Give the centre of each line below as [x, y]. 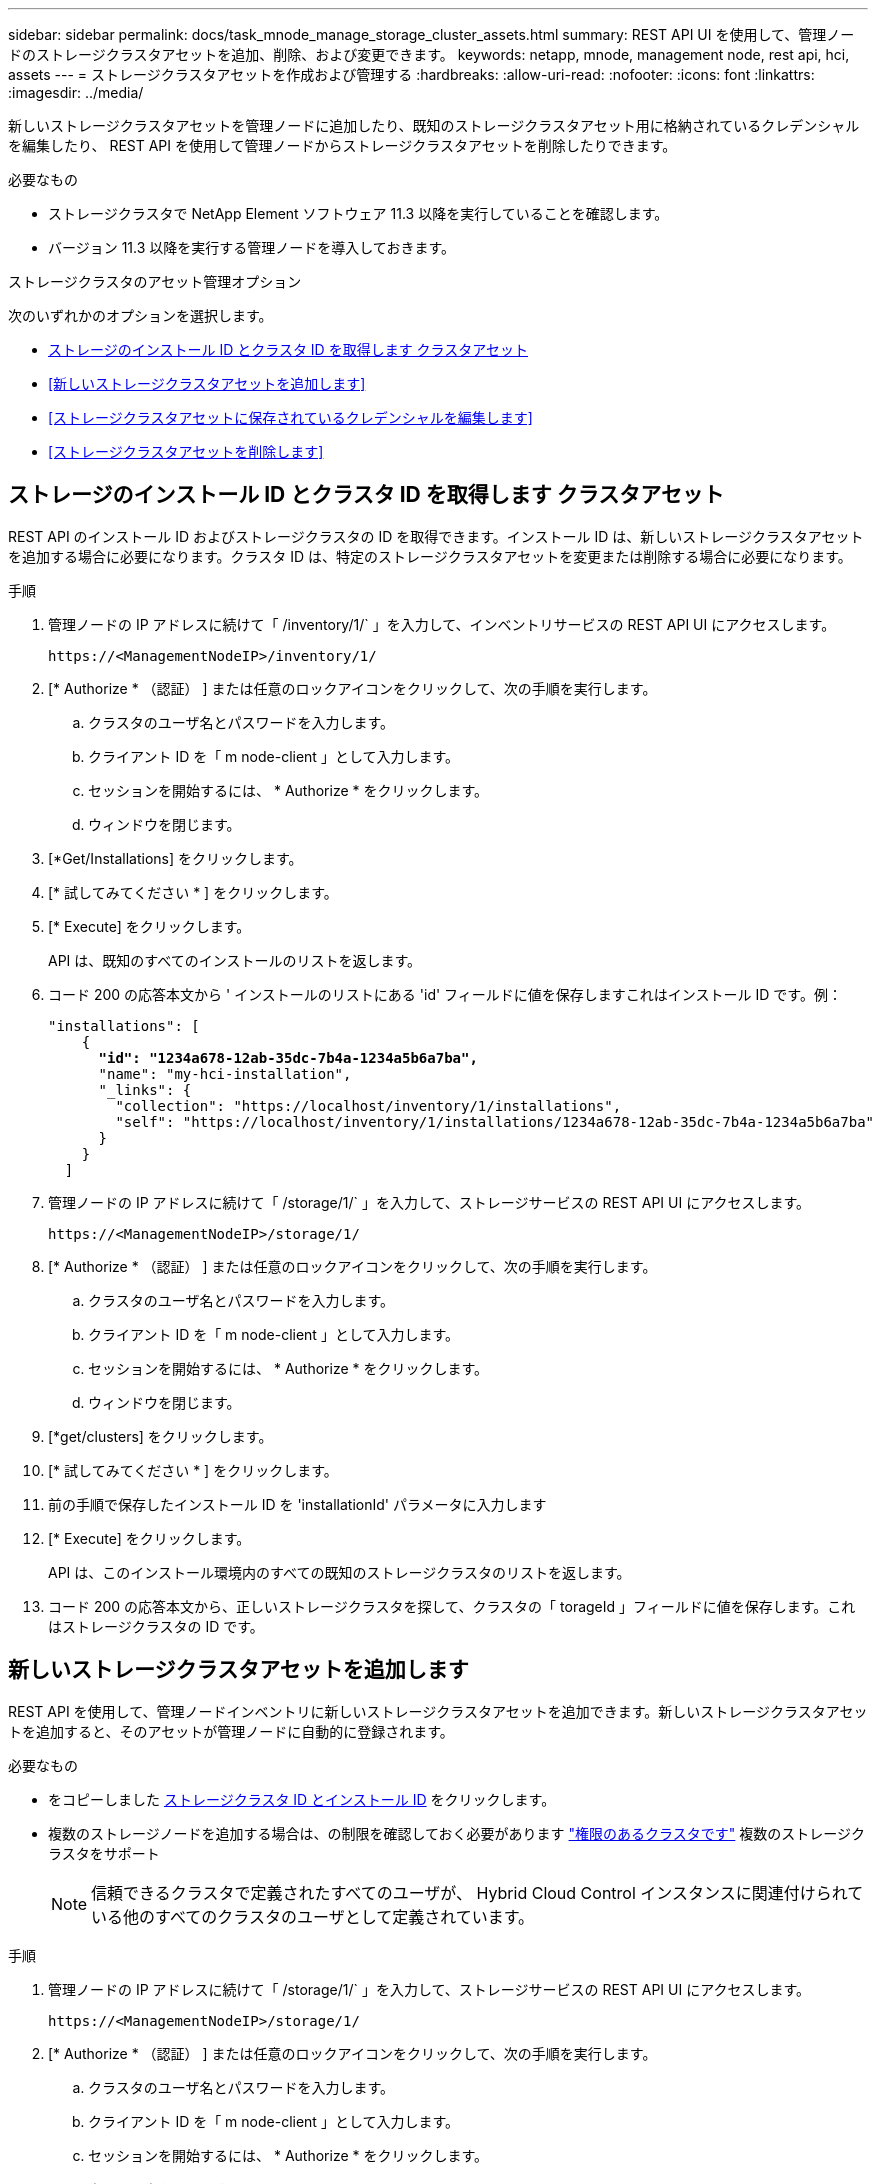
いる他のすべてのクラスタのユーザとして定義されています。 [313, 1916]
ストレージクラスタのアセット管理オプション [155, 281]
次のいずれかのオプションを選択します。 [140, 315]
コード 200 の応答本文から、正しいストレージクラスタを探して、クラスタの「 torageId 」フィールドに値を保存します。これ [452, 1606]
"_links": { [145, 1089]
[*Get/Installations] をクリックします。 [175, 858]
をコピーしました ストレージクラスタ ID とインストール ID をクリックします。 [302, 1799]
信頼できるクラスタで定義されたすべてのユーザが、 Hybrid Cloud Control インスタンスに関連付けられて [477, 1892]
